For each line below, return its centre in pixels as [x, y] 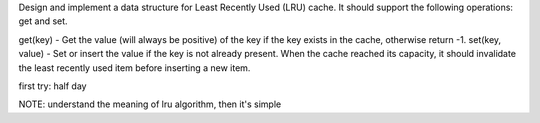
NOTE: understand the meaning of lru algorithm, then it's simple [150, 104]
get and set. [43, 21]
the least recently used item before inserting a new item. [134, 67]
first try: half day [52, 86]
